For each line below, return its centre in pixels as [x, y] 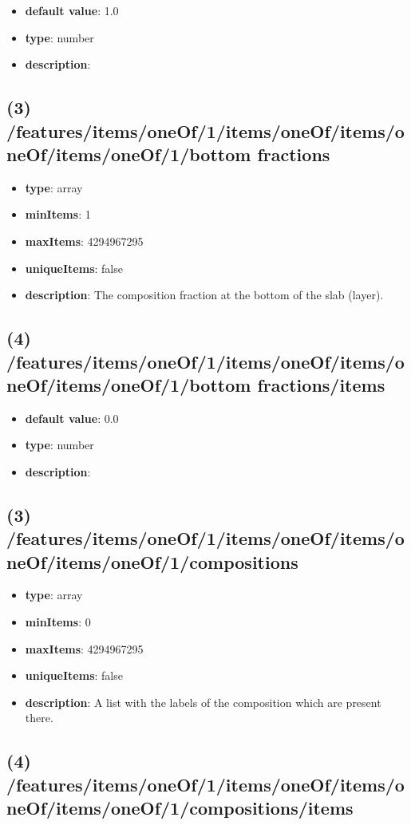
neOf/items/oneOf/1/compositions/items [180, 808]
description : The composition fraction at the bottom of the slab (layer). [204, 295]
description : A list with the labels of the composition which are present [203, 702]
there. [39, 718]
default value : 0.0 [72, 418]
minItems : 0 [58, 622]
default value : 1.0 [72, 10]
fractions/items [321, 384]
